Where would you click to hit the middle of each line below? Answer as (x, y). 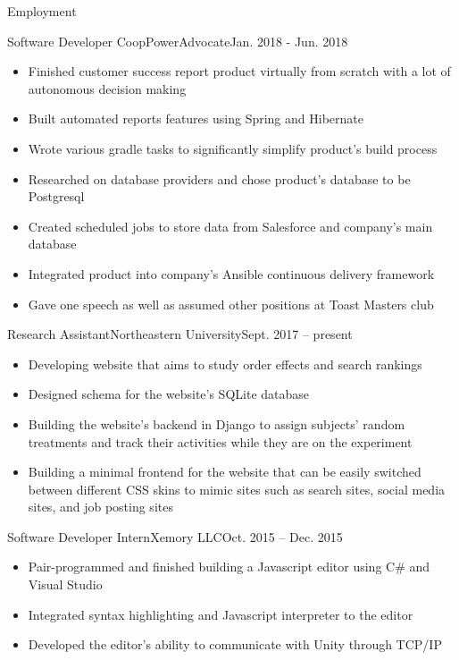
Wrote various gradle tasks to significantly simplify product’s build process (233, 148)
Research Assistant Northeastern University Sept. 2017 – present (180, 334)
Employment (42, 11)
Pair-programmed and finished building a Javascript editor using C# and (229, 567)
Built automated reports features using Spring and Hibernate (196, 118)
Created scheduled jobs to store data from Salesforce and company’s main (230, 226)
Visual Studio (65, 584)
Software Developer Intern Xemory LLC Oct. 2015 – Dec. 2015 (175, 536)
